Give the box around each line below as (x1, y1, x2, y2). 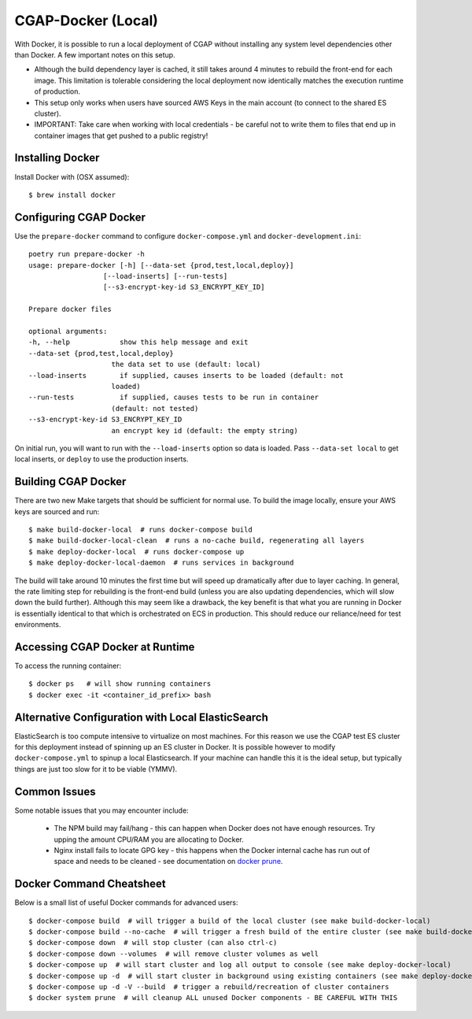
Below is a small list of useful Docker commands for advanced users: (14, 898, 239, 907)
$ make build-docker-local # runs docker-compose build (28, 524, 253, 534)
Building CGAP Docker (14, 475, 127, 488)
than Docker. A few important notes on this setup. (14, 50, 176, 59)
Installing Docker (14, 151, 100, 165)
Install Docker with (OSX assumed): (14, 172, 130, 181)
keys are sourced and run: (14, 506, 100, 516)
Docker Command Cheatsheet (14, 877, 166, 891)
